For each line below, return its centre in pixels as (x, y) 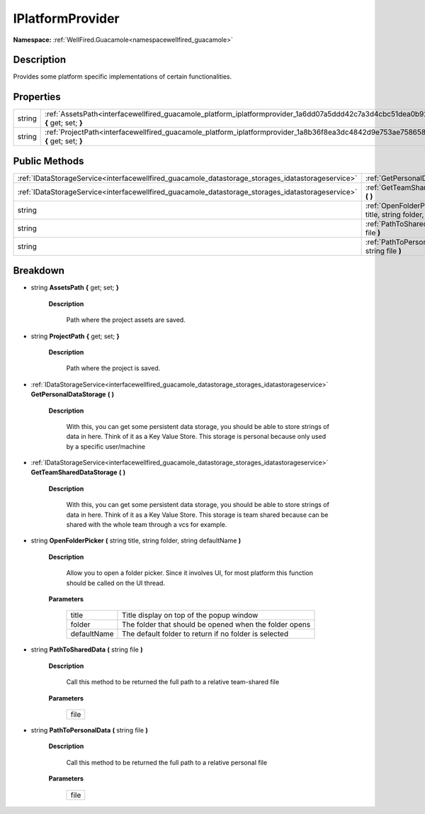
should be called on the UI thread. (116, 583)
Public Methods (49, 161)
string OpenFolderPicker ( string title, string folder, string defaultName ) (136, 541)
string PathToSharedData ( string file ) (87, 649)
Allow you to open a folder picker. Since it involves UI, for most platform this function (190, 573)
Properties (37, 97)
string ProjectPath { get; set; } (75, 336)
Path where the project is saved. (113, 368)
